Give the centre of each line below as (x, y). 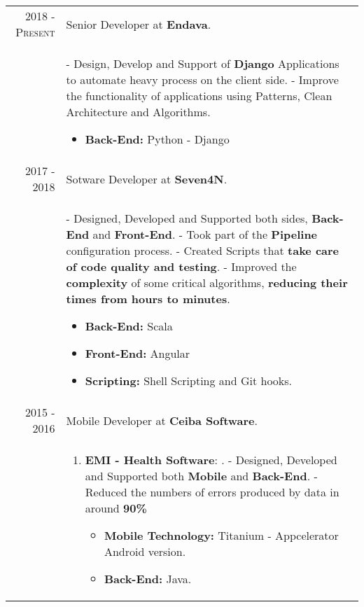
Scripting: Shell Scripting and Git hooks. (189, 381)
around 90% (116, 508)
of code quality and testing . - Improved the (181, 266)
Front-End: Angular (138, 353)
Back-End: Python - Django (157, 139)
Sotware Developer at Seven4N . (147, 179)
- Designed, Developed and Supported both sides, (187, 218)
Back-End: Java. (148, 579)
